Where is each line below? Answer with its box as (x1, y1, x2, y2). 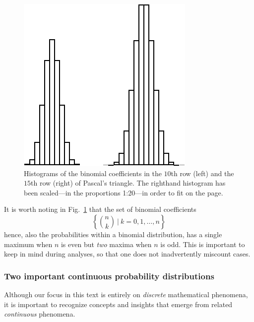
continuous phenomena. (4, 309, 75, 319)
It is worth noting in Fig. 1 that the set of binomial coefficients (4, 204, 196, 214)
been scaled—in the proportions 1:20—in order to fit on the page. (24, 187, 223, 197)
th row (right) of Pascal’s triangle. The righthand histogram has (31, 178, 226, 188)
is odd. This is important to (160, 239, 245, 249)
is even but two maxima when (61, 239, 152, 249)
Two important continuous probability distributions (4, 269, 214, 282)
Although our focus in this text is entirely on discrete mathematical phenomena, (4, 289, 248, 299)
